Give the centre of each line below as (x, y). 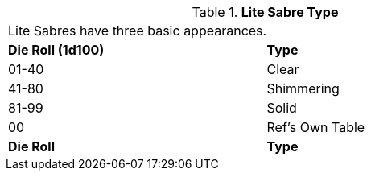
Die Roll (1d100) (56, 50)
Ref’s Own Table (316, 127)
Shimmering (303, 88)
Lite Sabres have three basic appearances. (138, 31)
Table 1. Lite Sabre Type (265, 12)
